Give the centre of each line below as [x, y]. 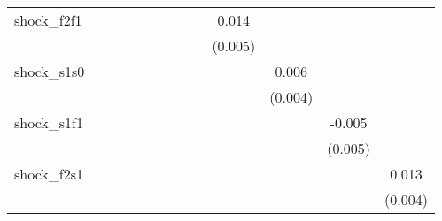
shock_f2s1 [49, 174]
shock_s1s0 [50, 71]
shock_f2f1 [48, 20]
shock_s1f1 [49, 122]
